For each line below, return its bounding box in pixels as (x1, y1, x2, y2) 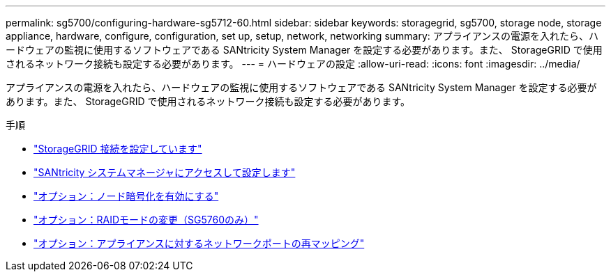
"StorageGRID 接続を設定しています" (33, 143, 202, 155)
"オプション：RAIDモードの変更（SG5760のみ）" (33, 214, 259, 225)
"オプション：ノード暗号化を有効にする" (33, 190, 219, 202)
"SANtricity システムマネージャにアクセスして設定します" (33, 166, 296, 178)
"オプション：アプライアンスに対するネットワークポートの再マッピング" (33, 237, 365, 249)
